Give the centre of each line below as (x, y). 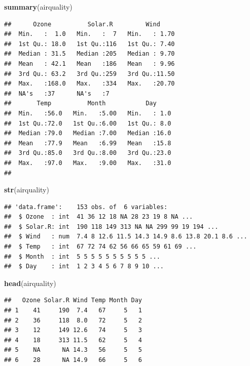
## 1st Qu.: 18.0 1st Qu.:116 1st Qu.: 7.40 (90, 44)
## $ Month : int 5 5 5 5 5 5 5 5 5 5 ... (82, 256)
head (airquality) (30, 283)
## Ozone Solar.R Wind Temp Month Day (73, 300)
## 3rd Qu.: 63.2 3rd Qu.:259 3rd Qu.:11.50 (90, 74)
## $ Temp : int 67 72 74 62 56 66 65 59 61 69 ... (100, 247)
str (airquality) (27, 190)
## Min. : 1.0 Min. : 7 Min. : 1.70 (90, 34)
